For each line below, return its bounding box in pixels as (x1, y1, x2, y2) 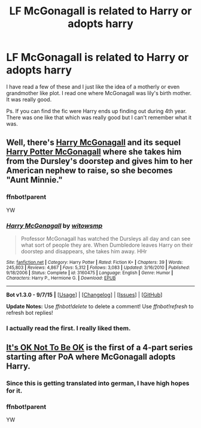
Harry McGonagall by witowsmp (6, 221, 103, 230)
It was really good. (6, 96, 52, 103)
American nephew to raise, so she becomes (6, 166, 173, 176)
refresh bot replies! (6, 309, 53, 316)
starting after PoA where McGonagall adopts (6, 352, 176, 362)
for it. (6, 387, 23, 395)
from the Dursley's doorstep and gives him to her (6, 156, 193, 166)
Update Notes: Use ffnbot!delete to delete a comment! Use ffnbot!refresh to (6, 302, 194, 309)
